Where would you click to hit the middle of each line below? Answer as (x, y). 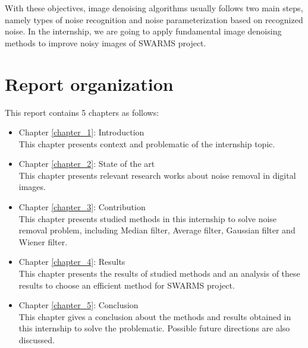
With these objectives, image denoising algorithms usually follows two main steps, (154, 8)
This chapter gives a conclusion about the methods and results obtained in (155, 316)
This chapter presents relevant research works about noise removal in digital (157, 175)
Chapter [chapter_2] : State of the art (87, 164)
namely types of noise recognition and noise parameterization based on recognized (154, 19)
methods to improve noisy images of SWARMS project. (106, 42)
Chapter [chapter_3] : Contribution (82, 207)
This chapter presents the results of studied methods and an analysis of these (159, 273)
